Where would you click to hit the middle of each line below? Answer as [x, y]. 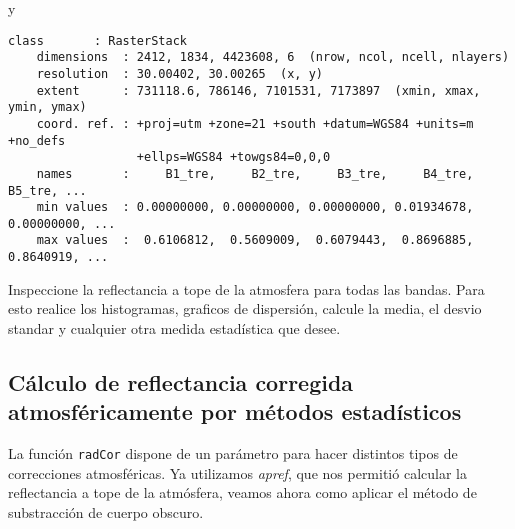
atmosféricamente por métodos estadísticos [235, 411]
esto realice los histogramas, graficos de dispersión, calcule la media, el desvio [245, 308]
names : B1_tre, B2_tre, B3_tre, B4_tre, [255, 173]
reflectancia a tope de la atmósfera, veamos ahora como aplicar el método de [242, 492]
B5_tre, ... [47, 190]
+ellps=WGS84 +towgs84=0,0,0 [233, 157]
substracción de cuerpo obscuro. [106, 512]
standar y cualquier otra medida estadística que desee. [174, 327]
